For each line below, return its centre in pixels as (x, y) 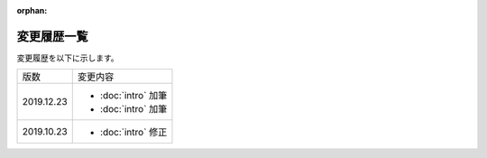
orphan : (32, 10)
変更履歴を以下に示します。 (68, 58)
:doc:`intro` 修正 (133, 133)
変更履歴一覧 (52, 36)
